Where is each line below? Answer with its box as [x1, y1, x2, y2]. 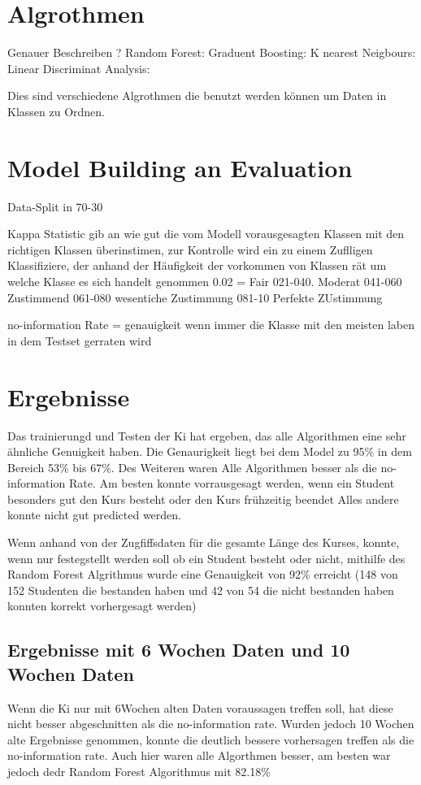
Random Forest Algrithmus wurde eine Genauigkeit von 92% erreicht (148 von [7, 566, 398, 583]
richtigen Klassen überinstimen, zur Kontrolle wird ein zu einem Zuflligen [7, 241, 373, 258]
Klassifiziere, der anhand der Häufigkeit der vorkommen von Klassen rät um [7, 257, 387, 274]
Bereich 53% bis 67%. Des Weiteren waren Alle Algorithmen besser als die [7, 458, 377, 475]
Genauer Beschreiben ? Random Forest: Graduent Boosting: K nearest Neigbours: [7, 44, 416, 61]
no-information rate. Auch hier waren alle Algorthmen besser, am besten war [7, 747, 391, 764]
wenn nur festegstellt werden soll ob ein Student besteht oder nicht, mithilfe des [7, 549, 406, 566]
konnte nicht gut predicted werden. [7, 506, 181, 523]
